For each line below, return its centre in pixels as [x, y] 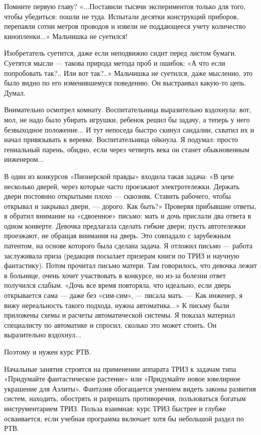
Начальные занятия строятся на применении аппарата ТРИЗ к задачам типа [120, 368]
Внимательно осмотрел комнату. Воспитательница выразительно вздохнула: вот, [128, 110]
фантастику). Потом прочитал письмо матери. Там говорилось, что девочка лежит [130, 265]
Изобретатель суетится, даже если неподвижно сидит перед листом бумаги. [120, 53]
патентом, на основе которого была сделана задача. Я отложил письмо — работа [128, 246]
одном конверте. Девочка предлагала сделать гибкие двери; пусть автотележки [125, 225]
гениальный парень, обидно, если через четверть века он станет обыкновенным [127, 149]
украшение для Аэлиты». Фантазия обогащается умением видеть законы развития [130, 388]
